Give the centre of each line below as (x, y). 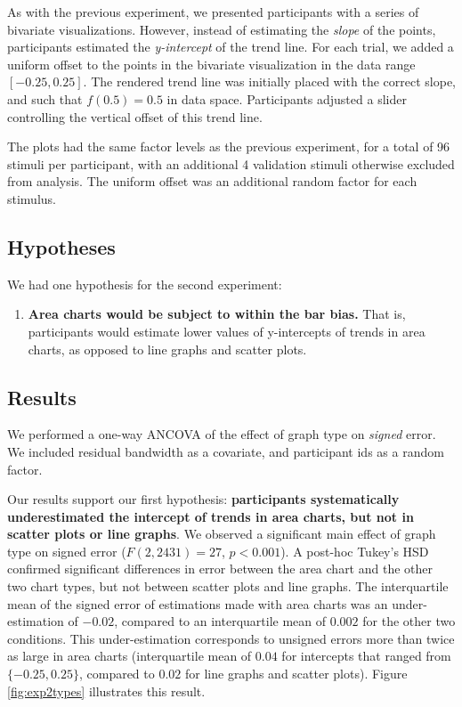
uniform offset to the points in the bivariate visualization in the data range (211, 64)
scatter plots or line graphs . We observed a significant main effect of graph (222, 534)
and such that (45, 98)
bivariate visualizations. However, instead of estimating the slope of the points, (222, 29)
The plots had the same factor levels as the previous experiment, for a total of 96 (229, 146)
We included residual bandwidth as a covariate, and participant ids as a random (226, 451)
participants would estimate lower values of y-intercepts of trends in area (227, 331)
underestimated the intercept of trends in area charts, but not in (211, 516)
